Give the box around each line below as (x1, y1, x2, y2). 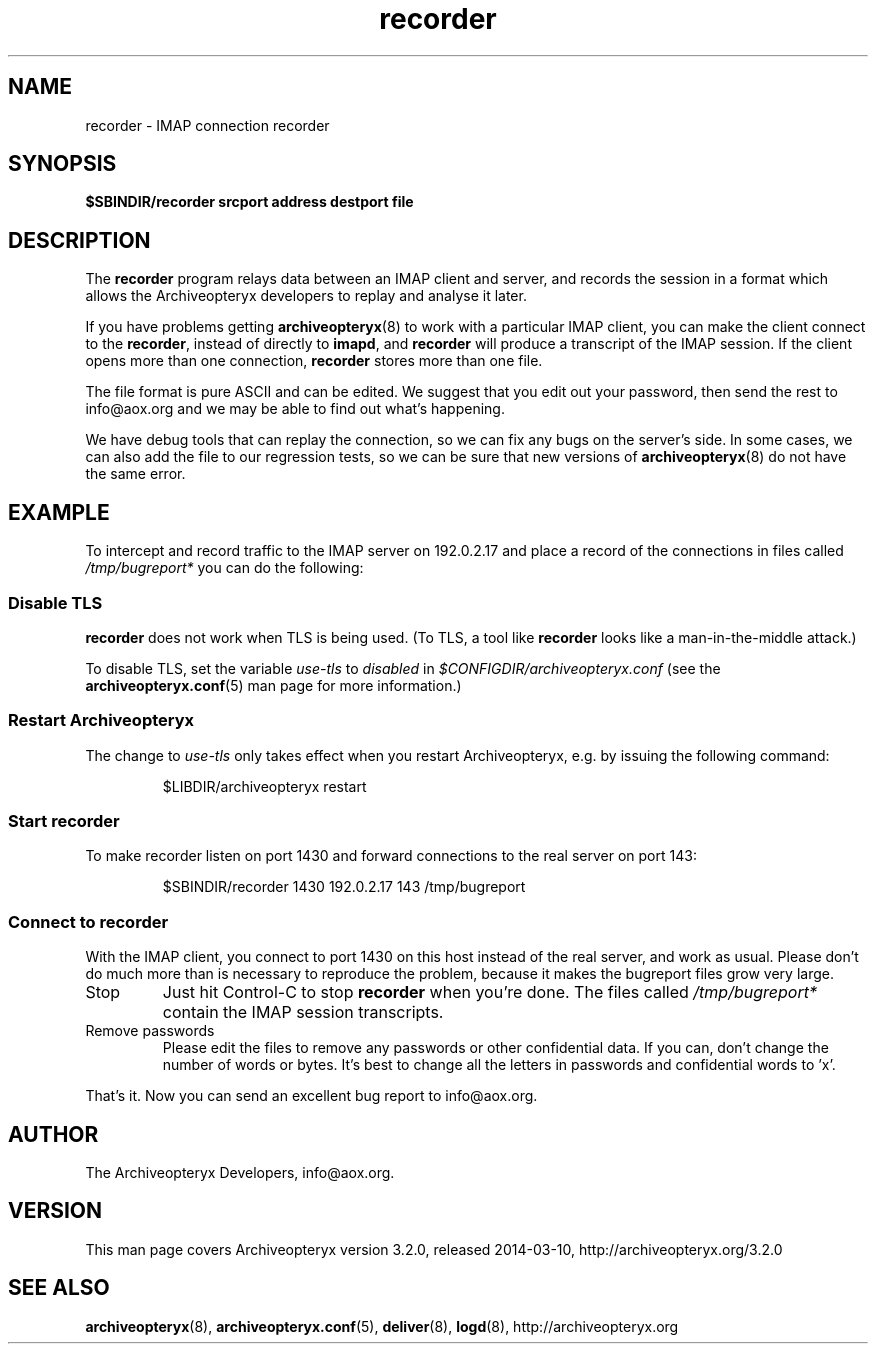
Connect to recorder (8, 911, 169, 932)
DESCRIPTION (8, 227, 151, 253)
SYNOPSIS (8, 151, 117, 177)
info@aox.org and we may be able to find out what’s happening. (85, 400, 505, 418)
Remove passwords (85, 1022, 215, 1040)
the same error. (85, 465, 186, 483)
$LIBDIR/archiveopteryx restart (162, 777, 367, 795)
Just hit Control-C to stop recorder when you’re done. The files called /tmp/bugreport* (162, 982, 817, 1003)
